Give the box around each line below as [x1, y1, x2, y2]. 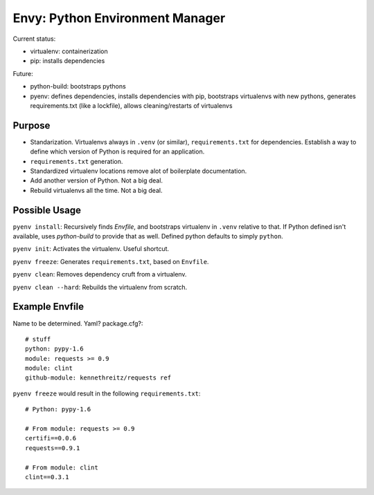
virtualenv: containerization [30, 47, 108, 55]
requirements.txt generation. [30, 157, 123, 165]
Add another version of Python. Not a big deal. [30, 176, 163, 185]
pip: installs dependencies [30, 57, 105, 65]
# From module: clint [25, 463, 98, 471]
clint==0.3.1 [25, 473, 69, 480]
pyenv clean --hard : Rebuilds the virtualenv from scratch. [12, 283, 188, 291]
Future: [12, 69, 34, 77]
